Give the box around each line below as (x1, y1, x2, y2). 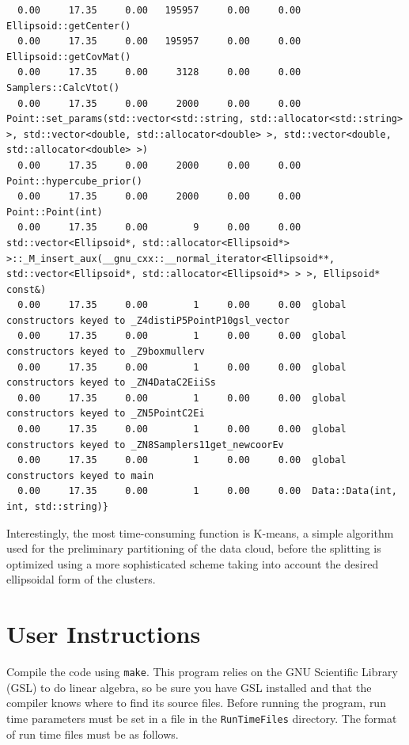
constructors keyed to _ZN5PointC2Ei (6, 408, 205, 420)
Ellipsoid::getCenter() (6, 20, 131, 32)
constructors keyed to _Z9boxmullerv (6, 346, 205, 358)
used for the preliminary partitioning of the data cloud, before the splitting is (6, 540, 381, 557)
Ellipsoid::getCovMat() (6, 51, 131, 63)
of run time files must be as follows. (6, 725, 179, 742)
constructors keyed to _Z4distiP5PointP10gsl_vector (6, 314, 290, 326)
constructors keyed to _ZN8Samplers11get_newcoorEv (6, 439, 284, 450)
